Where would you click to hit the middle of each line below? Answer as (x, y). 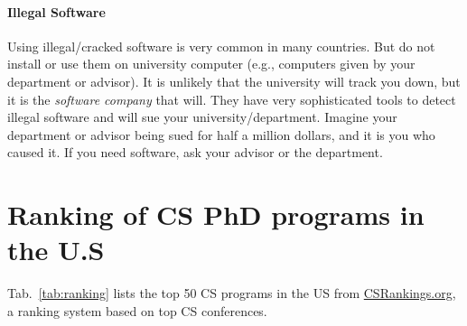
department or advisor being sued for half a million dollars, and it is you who (221, 134)
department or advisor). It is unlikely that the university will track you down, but (234, 81)
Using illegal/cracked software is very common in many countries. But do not (221, 46)
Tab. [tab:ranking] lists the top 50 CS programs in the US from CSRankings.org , (232, 293)
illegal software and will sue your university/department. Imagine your (202, 117)
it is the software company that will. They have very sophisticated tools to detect (232, 99)
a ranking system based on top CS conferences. (137, 310)
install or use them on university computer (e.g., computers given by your (211, 64)
